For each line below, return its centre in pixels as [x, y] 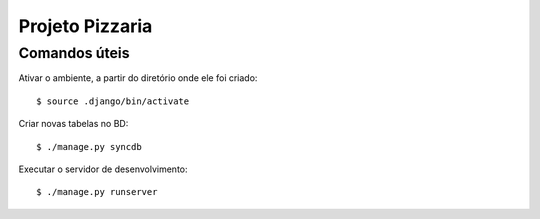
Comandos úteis [74, 53]
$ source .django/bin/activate [113, 101]
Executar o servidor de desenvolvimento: [103, 169]
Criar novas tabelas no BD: [73, 124]
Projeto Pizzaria [85, 26]
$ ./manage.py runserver [97, 192]
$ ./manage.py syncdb [89, 146]
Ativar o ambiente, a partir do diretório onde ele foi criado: [138, 78]
